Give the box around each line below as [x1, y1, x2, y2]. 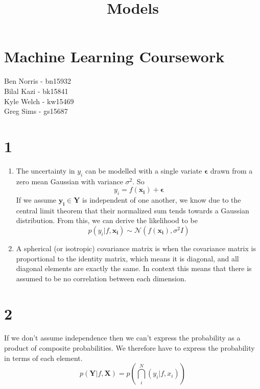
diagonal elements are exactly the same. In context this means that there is [16, 263, 252, 274]
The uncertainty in [16, 165, 75, 176]
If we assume [16, 195, 57, 205]
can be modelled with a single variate [85, 165, 202, 176]
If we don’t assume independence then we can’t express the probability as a [4, 332, 241, 343]
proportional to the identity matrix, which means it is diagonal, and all [16, 253, 239, 263]
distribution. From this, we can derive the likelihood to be [16, 215, 198, 226]
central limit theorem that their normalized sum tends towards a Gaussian [16, 205, 249, 215]
